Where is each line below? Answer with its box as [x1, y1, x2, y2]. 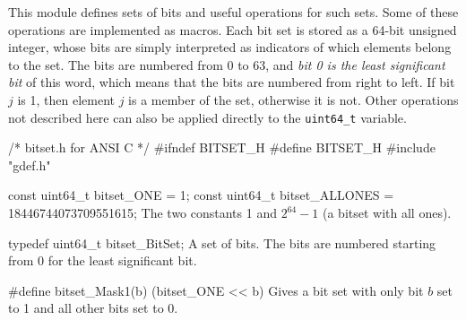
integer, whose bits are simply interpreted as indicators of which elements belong [8, 38, 452, 56]
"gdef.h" [8, 155, 51, 174]
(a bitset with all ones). [322, 203, 452, 221]
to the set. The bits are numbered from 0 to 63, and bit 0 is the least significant [8, 55, 445, 74]
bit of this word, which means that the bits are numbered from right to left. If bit [8, 73, 455, 91]
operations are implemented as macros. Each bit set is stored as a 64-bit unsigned [8, 20, 457, 39]
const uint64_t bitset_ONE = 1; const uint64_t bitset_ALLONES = [8, 186, 394, 204]
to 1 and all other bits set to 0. [8, 298, 178, 317]
